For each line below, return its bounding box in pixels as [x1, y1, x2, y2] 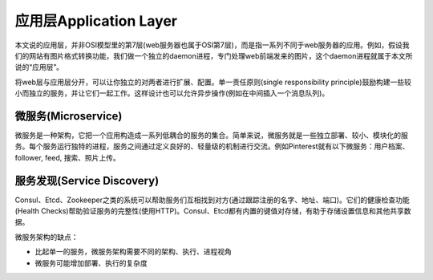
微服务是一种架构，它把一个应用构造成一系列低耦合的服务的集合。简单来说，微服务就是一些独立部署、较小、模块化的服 [14, 131, 408, 140]
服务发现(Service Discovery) [14, 173, 160, 188]
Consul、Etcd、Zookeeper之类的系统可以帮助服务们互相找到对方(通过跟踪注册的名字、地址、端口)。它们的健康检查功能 [14, 195, 410, 205]
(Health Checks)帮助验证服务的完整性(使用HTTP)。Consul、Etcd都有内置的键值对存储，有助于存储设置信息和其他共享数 [14, 206, 411, 216]
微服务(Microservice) [14, 109, 123, 123]
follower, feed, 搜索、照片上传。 [14, 152, 120, 162]
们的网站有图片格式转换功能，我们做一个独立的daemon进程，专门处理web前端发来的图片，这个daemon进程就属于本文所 [14, 51, 413, 60]
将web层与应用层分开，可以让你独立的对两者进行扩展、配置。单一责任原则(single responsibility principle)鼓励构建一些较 [14, 77, 412, 87]
